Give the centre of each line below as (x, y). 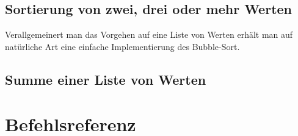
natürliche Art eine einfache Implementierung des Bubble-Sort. (122, 46)
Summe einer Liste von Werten (106, 79)
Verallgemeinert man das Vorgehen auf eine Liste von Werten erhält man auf (149, 34)
